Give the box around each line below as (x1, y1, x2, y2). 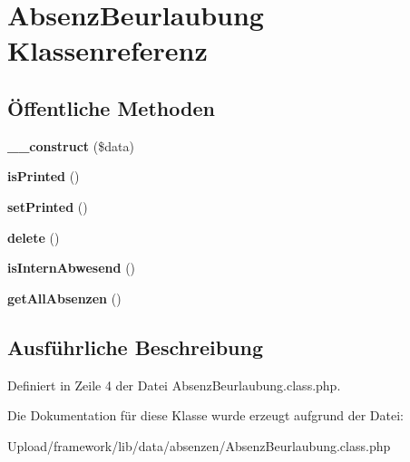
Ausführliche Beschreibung (7, 332, 263, 361)
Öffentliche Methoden (7, 93, 215, 121)
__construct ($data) (7, 136, 134, 155)
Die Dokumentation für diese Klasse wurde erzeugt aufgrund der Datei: (7, 406, 404, 425)
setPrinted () (7, 197, 88, 216)
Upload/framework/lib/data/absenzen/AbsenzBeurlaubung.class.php (7, 436, 391, 455)
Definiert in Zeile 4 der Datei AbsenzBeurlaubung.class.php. (7, 375, 341, 394)
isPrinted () (7, 167, 80, 186)
